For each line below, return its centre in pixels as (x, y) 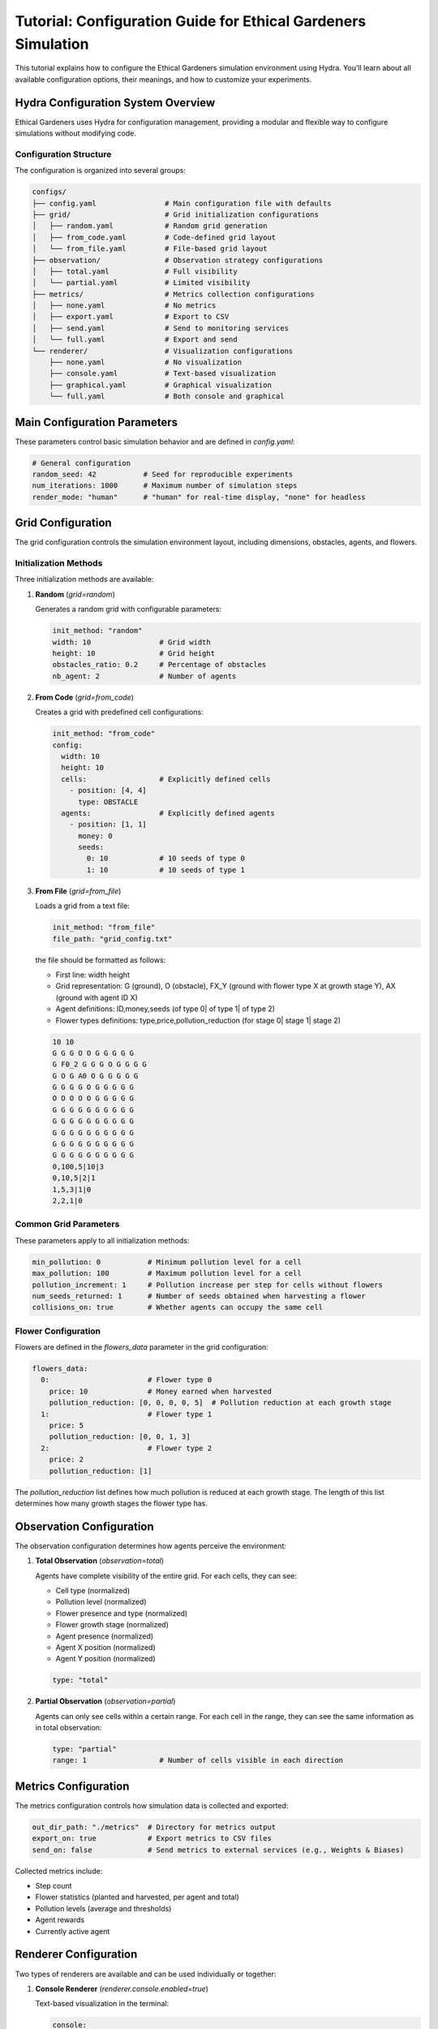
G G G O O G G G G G (93, 1053)
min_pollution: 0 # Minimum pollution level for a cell (167, 1262)
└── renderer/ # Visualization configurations (163, 351)
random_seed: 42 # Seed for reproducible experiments (163, 474)
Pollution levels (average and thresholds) (103, 1908)
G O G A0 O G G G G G (95, 1076)
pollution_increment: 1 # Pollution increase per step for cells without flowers (207, 1285)
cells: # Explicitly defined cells (166, 779)
